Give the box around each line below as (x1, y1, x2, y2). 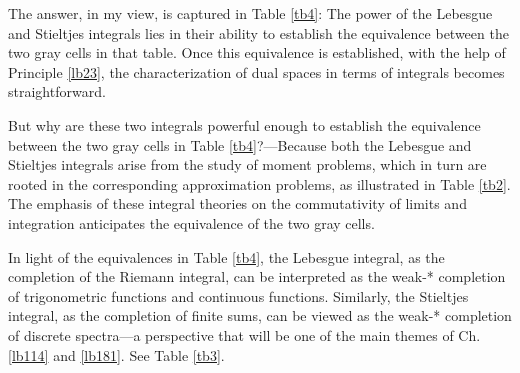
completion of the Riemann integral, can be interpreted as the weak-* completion (8, 266, 506, 287)
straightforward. (8, 81, 106, 102)
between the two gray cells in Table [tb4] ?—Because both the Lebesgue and (8, 134, 472, 155)
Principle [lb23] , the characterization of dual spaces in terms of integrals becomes (8, 61, 505, 82)
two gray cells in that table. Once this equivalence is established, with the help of (8, 42, 506, 63)
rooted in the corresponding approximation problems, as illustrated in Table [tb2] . (8, 173, 511, 194)
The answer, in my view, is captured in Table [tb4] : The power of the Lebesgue (8, 3, 493, 23)
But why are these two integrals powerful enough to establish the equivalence (8, 114, 481, 135)
